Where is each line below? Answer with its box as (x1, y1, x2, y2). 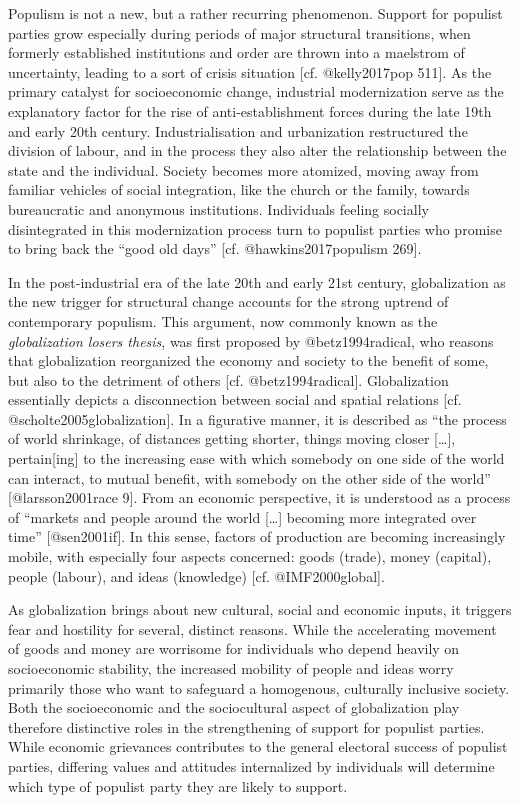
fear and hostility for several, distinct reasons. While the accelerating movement (8, 618, 497, 639)
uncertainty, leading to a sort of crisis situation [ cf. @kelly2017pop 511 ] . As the (8, 61, 492, 82)
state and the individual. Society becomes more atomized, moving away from (8, 159, 479, 180)
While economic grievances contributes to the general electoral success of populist (8, 736, 508, 757)
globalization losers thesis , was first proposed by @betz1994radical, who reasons (8, 330, 494, 351)
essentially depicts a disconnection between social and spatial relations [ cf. (8, 389, 462, 410)
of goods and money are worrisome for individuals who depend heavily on (8, 638, 460, 659)
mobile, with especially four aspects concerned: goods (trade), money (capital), (8, 546, 492, 567)
